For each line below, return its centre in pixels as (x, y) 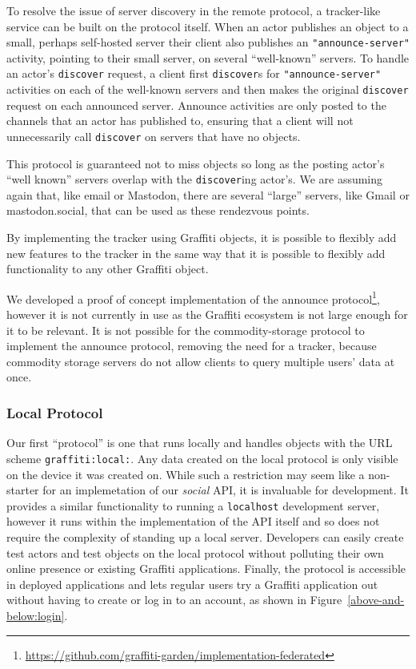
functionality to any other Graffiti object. (108, 269)
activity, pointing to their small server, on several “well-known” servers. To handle (208, 57)
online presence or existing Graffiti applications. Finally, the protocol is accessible (206, 568)
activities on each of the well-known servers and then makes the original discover (208, 89)
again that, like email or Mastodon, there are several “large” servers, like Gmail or (208, 194)
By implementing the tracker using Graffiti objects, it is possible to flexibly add (202, 238)
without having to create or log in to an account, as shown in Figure (174, 600)
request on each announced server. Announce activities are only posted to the (196, 105)
